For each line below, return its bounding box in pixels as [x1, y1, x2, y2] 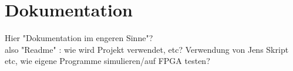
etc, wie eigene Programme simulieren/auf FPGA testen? [5, 55, 210, 67]
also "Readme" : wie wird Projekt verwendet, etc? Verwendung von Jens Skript [5, 43, 289, 55]
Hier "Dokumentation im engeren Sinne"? [5, 32, 153, 44]
